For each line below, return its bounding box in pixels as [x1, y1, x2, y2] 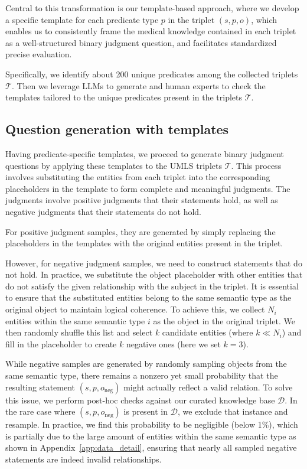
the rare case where [5, 405, 76, 418]
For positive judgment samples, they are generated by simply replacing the [5, 225, 276, 237]
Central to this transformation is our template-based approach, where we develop [5, 2, 299, 14]
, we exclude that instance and [177, 405, 288, 418]
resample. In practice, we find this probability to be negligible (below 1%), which [5, 418, 298, 431]
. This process [231, 159, 282, 171]
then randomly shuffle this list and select [5, 326, 153, 338]
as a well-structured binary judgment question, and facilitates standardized [5, 36, 277, 48]
